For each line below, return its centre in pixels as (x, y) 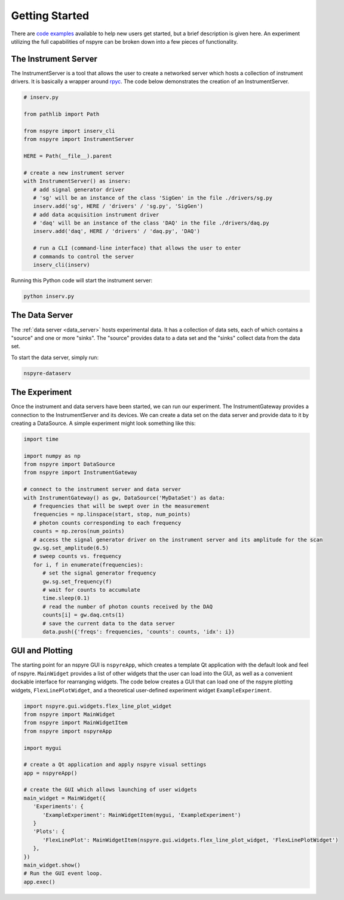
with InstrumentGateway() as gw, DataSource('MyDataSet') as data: (125, 498)
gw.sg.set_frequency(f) (77, 581)
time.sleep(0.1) (66, 598)
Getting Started (50, 16)
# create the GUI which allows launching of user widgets (110, 790)
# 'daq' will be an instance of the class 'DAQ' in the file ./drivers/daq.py (151, 223)
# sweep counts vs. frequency (77, 556)
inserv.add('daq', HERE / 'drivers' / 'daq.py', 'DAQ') (116, 231)
